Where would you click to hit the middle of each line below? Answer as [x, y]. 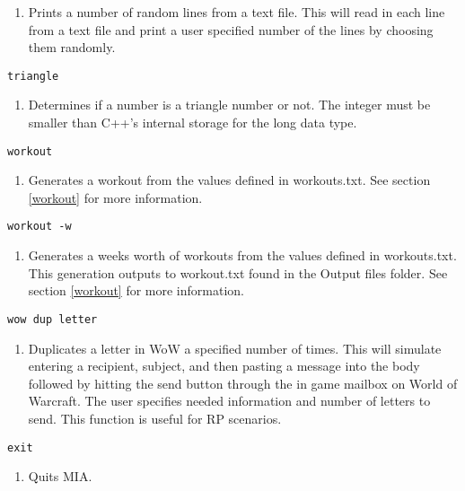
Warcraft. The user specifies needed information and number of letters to [229, 401]
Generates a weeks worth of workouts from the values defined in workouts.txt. [242, 255]
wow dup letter [53, 319]
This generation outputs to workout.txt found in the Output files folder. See [238, 272]
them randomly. [72, 47]
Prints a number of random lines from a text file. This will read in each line [237, 12]
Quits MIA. [60, 476]
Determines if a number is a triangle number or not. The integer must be [229, 105]
